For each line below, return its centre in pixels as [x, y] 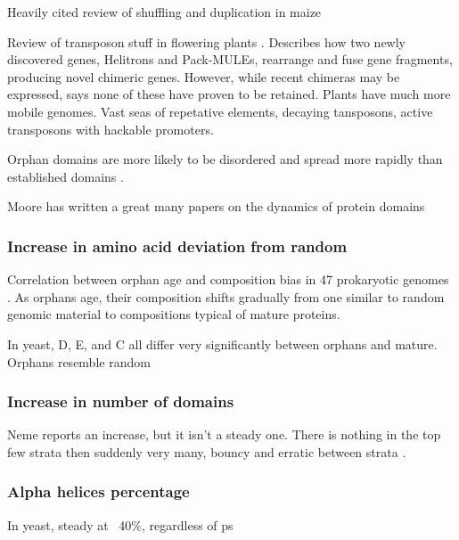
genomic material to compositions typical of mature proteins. [174, 314]
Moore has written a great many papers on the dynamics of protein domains [216, 206]
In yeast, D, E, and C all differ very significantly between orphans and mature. [222, 344]
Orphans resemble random [79, 361]
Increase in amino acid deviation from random [177, 245]
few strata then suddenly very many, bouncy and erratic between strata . [207, 451]
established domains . [66, 176]
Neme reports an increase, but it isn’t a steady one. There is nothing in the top [224, 434]
